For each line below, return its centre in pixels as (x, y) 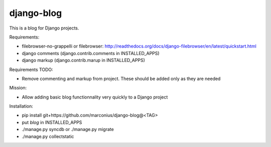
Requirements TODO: (31, 69)
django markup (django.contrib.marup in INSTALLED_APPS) (84, 60)
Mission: (18, 88)
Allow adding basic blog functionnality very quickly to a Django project (95, 97)
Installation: (21, 106)
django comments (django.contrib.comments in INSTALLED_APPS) (91, 53)
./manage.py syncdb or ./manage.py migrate (68, 129)
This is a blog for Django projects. (44, 28)
